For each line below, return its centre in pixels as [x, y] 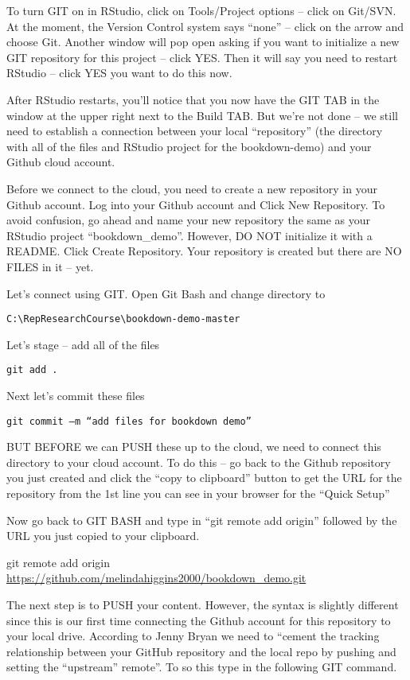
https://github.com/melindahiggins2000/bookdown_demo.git [156, 578]
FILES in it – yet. [50, 266]
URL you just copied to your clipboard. [103, 536]
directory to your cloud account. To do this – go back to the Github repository [199, 462]
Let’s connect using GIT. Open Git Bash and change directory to [166, 293]
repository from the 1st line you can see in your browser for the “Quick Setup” [198, 493]
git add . [32, 370]
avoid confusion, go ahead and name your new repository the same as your [189, 220]
